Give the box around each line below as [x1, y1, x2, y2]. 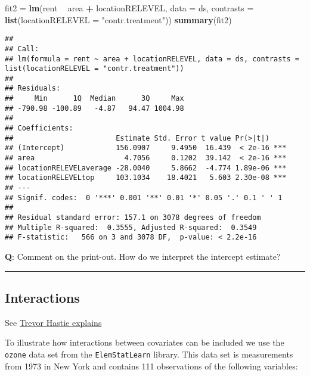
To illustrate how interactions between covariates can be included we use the [5, 336, 284, 349]
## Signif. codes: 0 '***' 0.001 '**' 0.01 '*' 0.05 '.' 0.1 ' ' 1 [5, 193, 283, 202]
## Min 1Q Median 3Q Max [5, 94, 184, 103]
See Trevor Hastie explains [5, 316, 102, 328]
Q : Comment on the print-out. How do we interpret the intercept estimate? [5, 250, 281, 262]
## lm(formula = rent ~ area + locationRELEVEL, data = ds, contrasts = [5, 54, 299, 63]
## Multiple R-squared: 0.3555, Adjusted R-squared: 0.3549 [5, 223, 257, 232]
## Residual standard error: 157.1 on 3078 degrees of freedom [5, 213, 261, 222]
